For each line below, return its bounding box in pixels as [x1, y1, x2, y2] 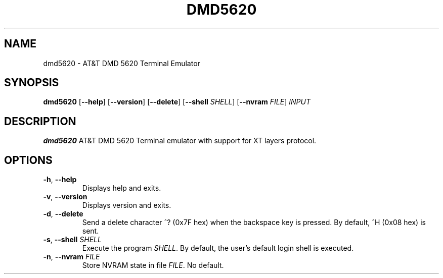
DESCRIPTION [4, 115, 76, 128]
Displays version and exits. [82, 201, 171, 210]
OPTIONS [4, 153, 53, 166]
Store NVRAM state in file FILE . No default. [82, 261, 224, 270]
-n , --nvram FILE [43, 252, 100, 261]
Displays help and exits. [82, 184, 161, 193]
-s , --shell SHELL [43, 235, 102, 244]
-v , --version [43, 192, 87, 201]
